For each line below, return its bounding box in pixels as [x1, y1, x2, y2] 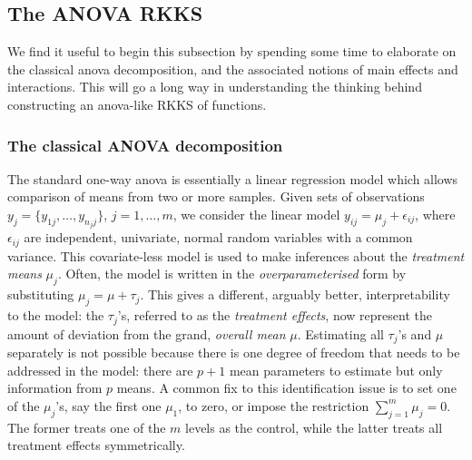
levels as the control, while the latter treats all [185, 417, 443, 436]
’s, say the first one [55, 396, 162, 415]
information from [7, 378, 103, 397]
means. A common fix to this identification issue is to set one [116, 378, 457, 397]
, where [415, 204, 456, 223]
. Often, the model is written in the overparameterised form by [57, 264, 407, 283]
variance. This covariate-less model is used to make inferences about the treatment [7, 246, 465, 265]
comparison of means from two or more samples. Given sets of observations [7, 187, 425, 206]
